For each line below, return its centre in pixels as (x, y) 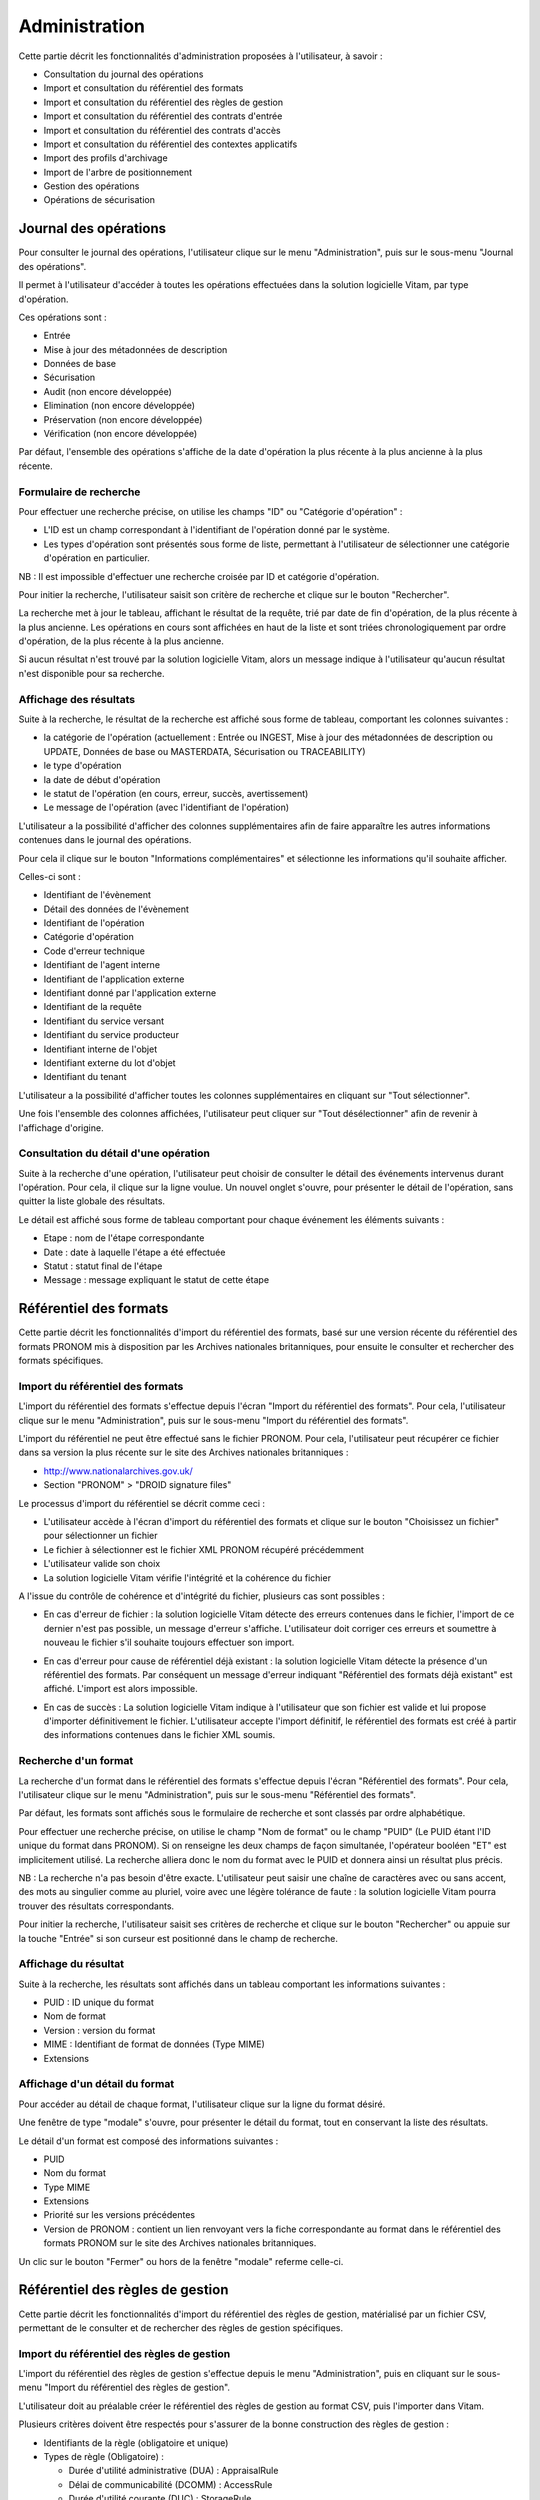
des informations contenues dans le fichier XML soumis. (159, 1735)
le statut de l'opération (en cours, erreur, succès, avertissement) (176, 793)
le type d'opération (82, 766)
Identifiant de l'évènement (97, 895)
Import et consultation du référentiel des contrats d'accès (162, 130)
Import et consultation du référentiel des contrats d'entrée (163, 116)
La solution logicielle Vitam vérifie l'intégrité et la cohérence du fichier (187, 1577)
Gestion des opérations (91, 186)
